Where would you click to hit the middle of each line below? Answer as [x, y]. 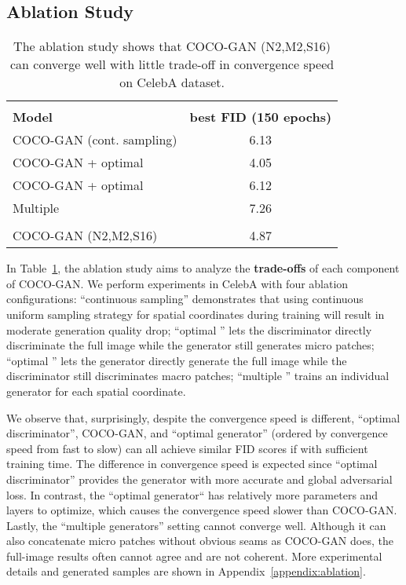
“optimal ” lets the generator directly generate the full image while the [177, 360]
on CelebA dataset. [172, 82]
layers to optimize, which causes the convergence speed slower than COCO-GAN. [202, 510]
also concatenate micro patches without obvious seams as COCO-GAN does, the [200, 541]
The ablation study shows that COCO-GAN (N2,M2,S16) [172, 46]
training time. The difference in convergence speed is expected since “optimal [192, 464]
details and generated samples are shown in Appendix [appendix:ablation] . [186, 571]
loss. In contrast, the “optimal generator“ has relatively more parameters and [192, 494]
